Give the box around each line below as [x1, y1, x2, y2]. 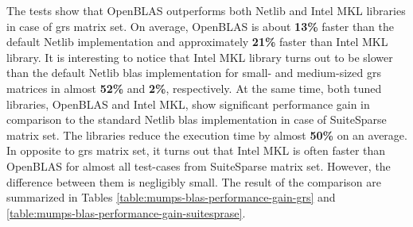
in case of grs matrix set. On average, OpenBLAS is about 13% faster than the [6, 17, 395, 34]
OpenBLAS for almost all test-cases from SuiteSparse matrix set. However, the [6, 157, 391, 174]
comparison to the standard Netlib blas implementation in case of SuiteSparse [6, 111, 387, 128]
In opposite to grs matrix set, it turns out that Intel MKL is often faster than [6, 142, 386, 159]
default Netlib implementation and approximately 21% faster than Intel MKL [6, 33, 388, 50]
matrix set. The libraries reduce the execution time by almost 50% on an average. [6, 126, 407, 143]
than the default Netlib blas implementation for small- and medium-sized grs [6, 64, 381, 81]
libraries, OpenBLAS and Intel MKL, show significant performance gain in [6, 95, 370, 112]
